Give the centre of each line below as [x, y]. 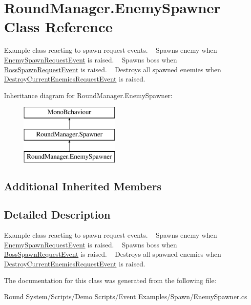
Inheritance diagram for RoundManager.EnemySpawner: [88, 95]
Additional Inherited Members [83, 186]
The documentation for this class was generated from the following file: [110, 280]
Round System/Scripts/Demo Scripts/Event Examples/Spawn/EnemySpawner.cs [125, 296]
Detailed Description [57, 214]
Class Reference [58, 27]
